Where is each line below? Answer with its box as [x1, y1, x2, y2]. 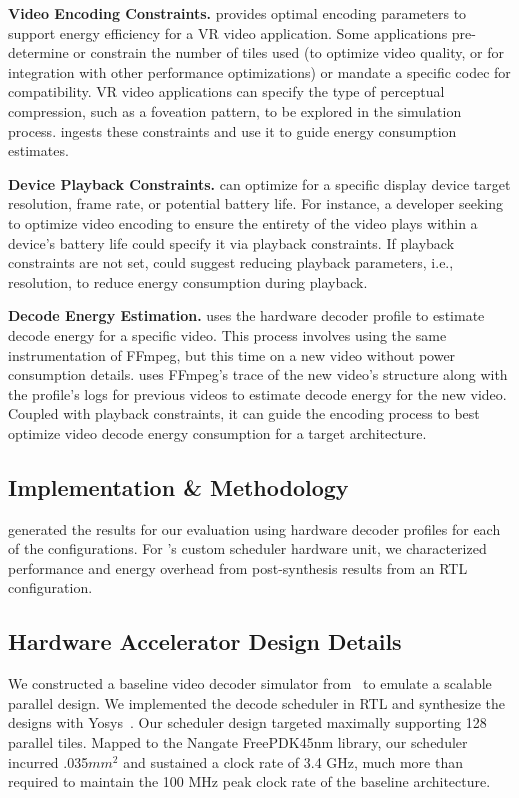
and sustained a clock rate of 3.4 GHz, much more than [123, 751, 463, 772]
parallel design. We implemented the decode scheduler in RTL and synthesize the [8, 692, 505, 713]
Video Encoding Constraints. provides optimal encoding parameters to [8, 3, 467, 23]
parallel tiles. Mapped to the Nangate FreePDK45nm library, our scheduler [8, 732, 468, 753]
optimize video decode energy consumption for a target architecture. [8, 422, 427, 443]
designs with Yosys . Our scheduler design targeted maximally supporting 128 [8, 712, 487, 733]
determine [8, 42, 69, 63]
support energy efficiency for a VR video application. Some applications [8, 22, 448, 43]
